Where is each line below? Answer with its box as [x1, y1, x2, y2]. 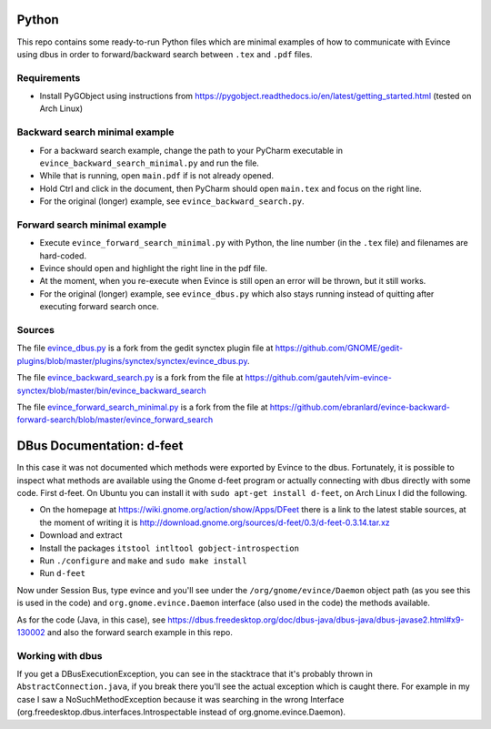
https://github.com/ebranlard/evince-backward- [269, 401, 450, 412]
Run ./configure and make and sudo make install [39, 555, 247, 566]
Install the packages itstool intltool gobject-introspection [39, 542, 300, 553]
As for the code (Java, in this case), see [16, 614, 166, 625]
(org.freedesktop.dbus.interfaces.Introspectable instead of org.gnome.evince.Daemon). [16, 706, 346, 718]
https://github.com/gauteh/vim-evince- [245, 372, 393, 383]
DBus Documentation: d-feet [16, 438, 184, 454]
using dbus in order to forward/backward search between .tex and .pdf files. [16, 48, 313, 59]
